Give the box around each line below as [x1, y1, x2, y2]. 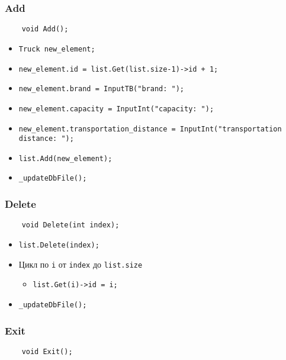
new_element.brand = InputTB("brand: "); [18, 85, 184, 94]
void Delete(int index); [21, 221, 120, 230]
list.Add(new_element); [18, 154, 113, 163]
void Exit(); [21, 347, 73, 356]
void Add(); [21, 25, 69, 34]
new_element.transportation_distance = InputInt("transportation [18, 124, 282, 133]
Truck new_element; [18, 44, 95, 53]
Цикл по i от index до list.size [18, 258, 143, 270]
